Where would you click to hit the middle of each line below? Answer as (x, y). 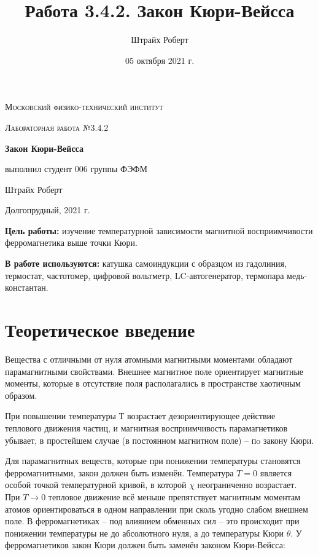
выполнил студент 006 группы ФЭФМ (76, 169)
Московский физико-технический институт (84, 107)
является (276, 472)
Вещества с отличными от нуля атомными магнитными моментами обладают (149, 359)
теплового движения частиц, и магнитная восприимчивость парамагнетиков (146, 427)
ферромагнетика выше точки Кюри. (71, 242)
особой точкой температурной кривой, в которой (96, 485)
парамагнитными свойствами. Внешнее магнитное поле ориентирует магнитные (154, 371)
